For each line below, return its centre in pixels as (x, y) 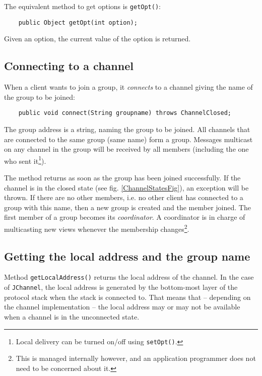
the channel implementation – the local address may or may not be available (122, 307)
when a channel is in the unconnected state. (72, 316)
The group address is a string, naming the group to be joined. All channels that (127, 129)
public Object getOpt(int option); (78, 22)
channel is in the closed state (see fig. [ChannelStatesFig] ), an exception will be (126, 187)
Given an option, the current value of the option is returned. (97, 39)
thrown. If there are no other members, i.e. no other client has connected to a (124, 197)
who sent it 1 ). (25, 160)
